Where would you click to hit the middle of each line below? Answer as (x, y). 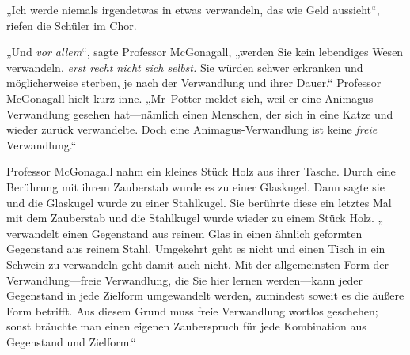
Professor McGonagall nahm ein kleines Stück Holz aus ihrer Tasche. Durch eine (201, 171)
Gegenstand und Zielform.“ (71, 341)
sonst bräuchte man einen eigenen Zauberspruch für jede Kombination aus (186, 326)
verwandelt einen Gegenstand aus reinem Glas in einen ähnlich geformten (184, 233)
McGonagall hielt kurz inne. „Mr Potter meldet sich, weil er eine (164, 98)
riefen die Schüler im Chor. (72, 25)
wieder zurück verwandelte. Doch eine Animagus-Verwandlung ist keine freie (192, 129)
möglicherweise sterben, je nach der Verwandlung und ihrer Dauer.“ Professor (194, 83)
